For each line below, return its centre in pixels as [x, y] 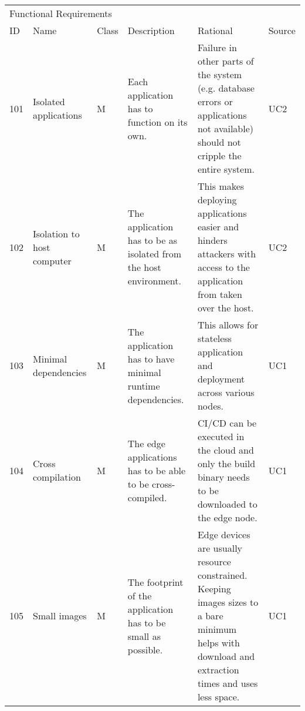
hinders [212, 240]
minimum [217, 629]
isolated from [155, 254]
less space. [218, 697]
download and [226, 656]
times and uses [228, 683]
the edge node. [227, 517]
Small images [60, 616]
